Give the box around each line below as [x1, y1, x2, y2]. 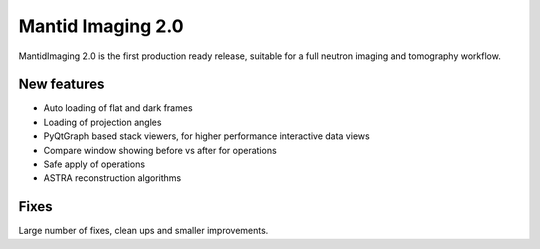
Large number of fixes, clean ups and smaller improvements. [18, 225, 269, 237]
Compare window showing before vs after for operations [43, 144, 277, 156]
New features [18, 76, 105, 93]
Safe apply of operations [43, 158, 145, 170]
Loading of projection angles [43, 116, 162, 128]
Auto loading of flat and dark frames [43, 102, 194, 114]
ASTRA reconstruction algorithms [43, 172, 182, 184]
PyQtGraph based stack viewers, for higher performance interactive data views [43, 130, 370, 142]
